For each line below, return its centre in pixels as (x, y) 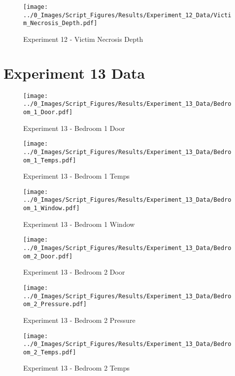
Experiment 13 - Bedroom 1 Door (74, 128)
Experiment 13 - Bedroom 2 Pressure (79, 320)
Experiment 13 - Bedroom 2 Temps (76, 368)
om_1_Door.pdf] (48, 112)
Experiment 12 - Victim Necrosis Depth (83, 39)
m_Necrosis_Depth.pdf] (60, 23)
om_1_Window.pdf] (51, 208)
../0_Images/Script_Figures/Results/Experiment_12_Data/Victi (127, 15)
